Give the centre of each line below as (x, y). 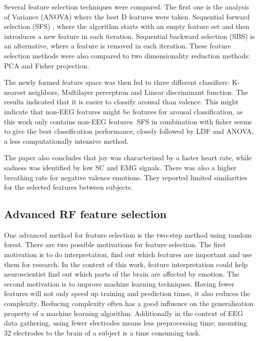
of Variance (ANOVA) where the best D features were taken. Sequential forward (127, 16)
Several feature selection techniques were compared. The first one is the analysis (127, 6)
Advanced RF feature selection (85, 214)
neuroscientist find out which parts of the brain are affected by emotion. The (122, 274)
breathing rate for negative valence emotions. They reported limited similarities (126, 177)
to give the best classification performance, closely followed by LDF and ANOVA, (129, 131)
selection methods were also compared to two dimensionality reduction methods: (127, 55)
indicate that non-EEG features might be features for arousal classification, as (123, 111)
